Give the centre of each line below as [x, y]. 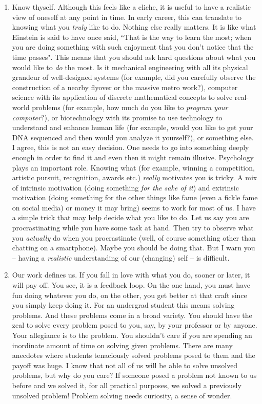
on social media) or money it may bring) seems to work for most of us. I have [134, 207]
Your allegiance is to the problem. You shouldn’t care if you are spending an [132, 335]
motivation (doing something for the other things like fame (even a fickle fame [135, 197]
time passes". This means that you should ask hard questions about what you [134, 57]
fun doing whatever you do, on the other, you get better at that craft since [129, 295]
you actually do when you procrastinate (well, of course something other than [134, 237]
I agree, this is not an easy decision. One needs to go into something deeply [130, 147]
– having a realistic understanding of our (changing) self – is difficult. [121, 257]
